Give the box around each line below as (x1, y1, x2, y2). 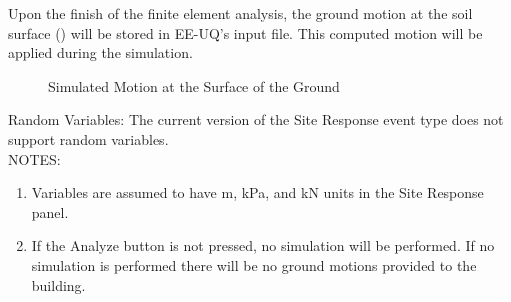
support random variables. (8, 128, 169, 149)
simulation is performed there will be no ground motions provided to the (31, 254, 477, 275)
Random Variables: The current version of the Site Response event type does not (8, 109, 504, 130)
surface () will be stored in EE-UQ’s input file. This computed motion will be (8, 22, 483, 43)
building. (31, 274, 86, 295)
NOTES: (8, 148, 61, 169)
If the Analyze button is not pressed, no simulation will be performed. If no (31, 235, 495, 256)
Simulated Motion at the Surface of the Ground (48, 75, 340, 96)
